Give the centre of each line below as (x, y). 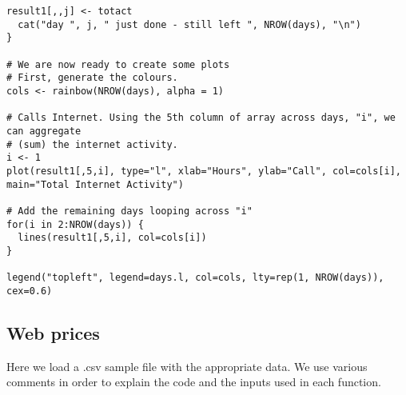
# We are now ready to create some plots (118, 64)
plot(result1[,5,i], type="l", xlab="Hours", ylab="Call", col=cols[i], (204, 171)
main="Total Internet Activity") (95, 184)
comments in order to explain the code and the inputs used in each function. (194, 382)
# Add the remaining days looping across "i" (129, 211)
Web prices (53, 332)
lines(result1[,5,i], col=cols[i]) (112, 238)
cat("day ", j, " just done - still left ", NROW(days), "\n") (189, 24)
